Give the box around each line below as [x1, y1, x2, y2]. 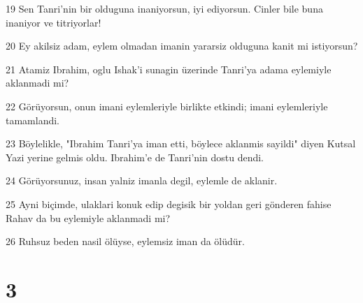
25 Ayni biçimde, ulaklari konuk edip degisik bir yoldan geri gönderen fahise [6, 196, 332, 211]
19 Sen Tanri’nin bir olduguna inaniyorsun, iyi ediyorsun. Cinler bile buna [6, 1, 323, 15]
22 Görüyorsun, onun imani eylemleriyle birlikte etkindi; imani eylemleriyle [6, 98, 328, 113]
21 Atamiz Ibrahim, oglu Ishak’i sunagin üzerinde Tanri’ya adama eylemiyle [6, 61, 332, 76]
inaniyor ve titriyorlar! [6, 15, 101, 29]
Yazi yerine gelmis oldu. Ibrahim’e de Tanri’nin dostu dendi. [6, 149, 264, 164]
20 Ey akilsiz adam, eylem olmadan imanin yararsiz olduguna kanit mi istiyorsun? [6, 38, 358, 53]
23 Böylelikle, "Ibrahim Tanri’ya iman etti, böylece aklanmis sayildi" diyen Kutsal [6, 136, 356, 151]
